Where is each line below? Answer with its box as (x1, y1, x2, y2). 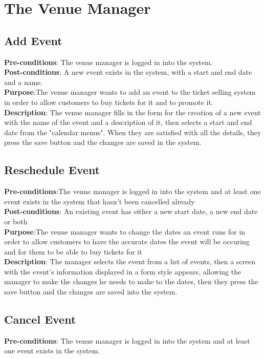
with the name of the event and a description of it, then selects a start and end (4, 117, 252, 128)
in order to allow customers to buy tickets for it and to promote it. (4, 96, 213, 107)
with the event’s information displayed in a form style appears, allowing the (4, 266, 241, 277)
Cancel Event (4, 311, 76, 327)
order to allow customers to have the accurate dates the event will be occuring (4, 236, 250, 247)
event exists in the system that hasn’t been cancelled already (4, 196, 195, 206)
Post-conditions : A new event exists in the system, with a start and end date (4, 67, 252, 77)
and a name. (4, 76, 43, 87)
